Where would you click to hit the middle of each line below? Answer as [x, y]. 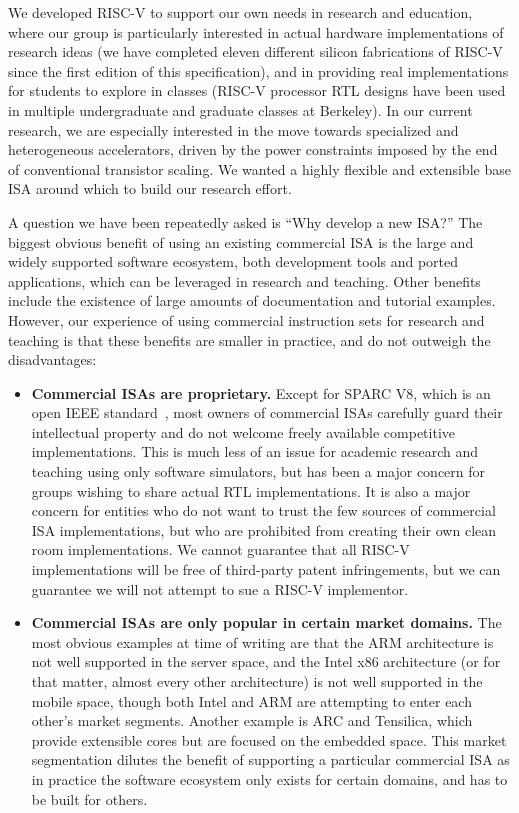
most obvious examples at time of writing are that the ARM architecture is [262, 641]
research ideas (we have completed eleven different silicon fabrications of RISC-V [255, 51]
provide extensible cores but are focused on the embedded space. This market [269, 739]
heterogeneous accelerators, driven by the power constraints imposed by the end [253, 149]
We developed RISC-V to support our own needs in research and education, [240, 12]
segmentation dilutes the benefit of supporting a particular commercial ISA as [270, 759]
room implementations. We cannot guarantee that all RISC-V [220, 549]
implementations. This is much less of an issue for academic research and [255, 451]
